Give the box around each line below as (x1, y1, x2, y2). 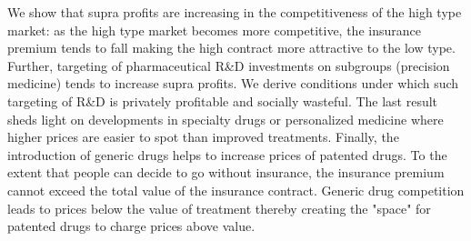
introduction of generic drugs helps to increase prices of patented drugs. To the (7, 145, 447, 164)
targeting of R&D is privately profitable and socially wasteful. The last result (7, 91, 438, 110)
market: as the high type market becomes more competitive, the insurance (7, 20, 421, 39)
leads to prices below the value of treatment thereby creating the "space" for (7, 198, 431, 217)
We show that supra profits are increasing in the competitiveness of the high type (7, 3, 462, 21)
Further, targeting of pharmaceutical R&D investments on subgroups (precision (7, 55, 450, 75)
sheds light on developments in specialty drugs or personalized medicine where (7, 109, 444, 128)
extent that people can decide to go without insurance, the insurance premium (7, 163, 445, 182)
